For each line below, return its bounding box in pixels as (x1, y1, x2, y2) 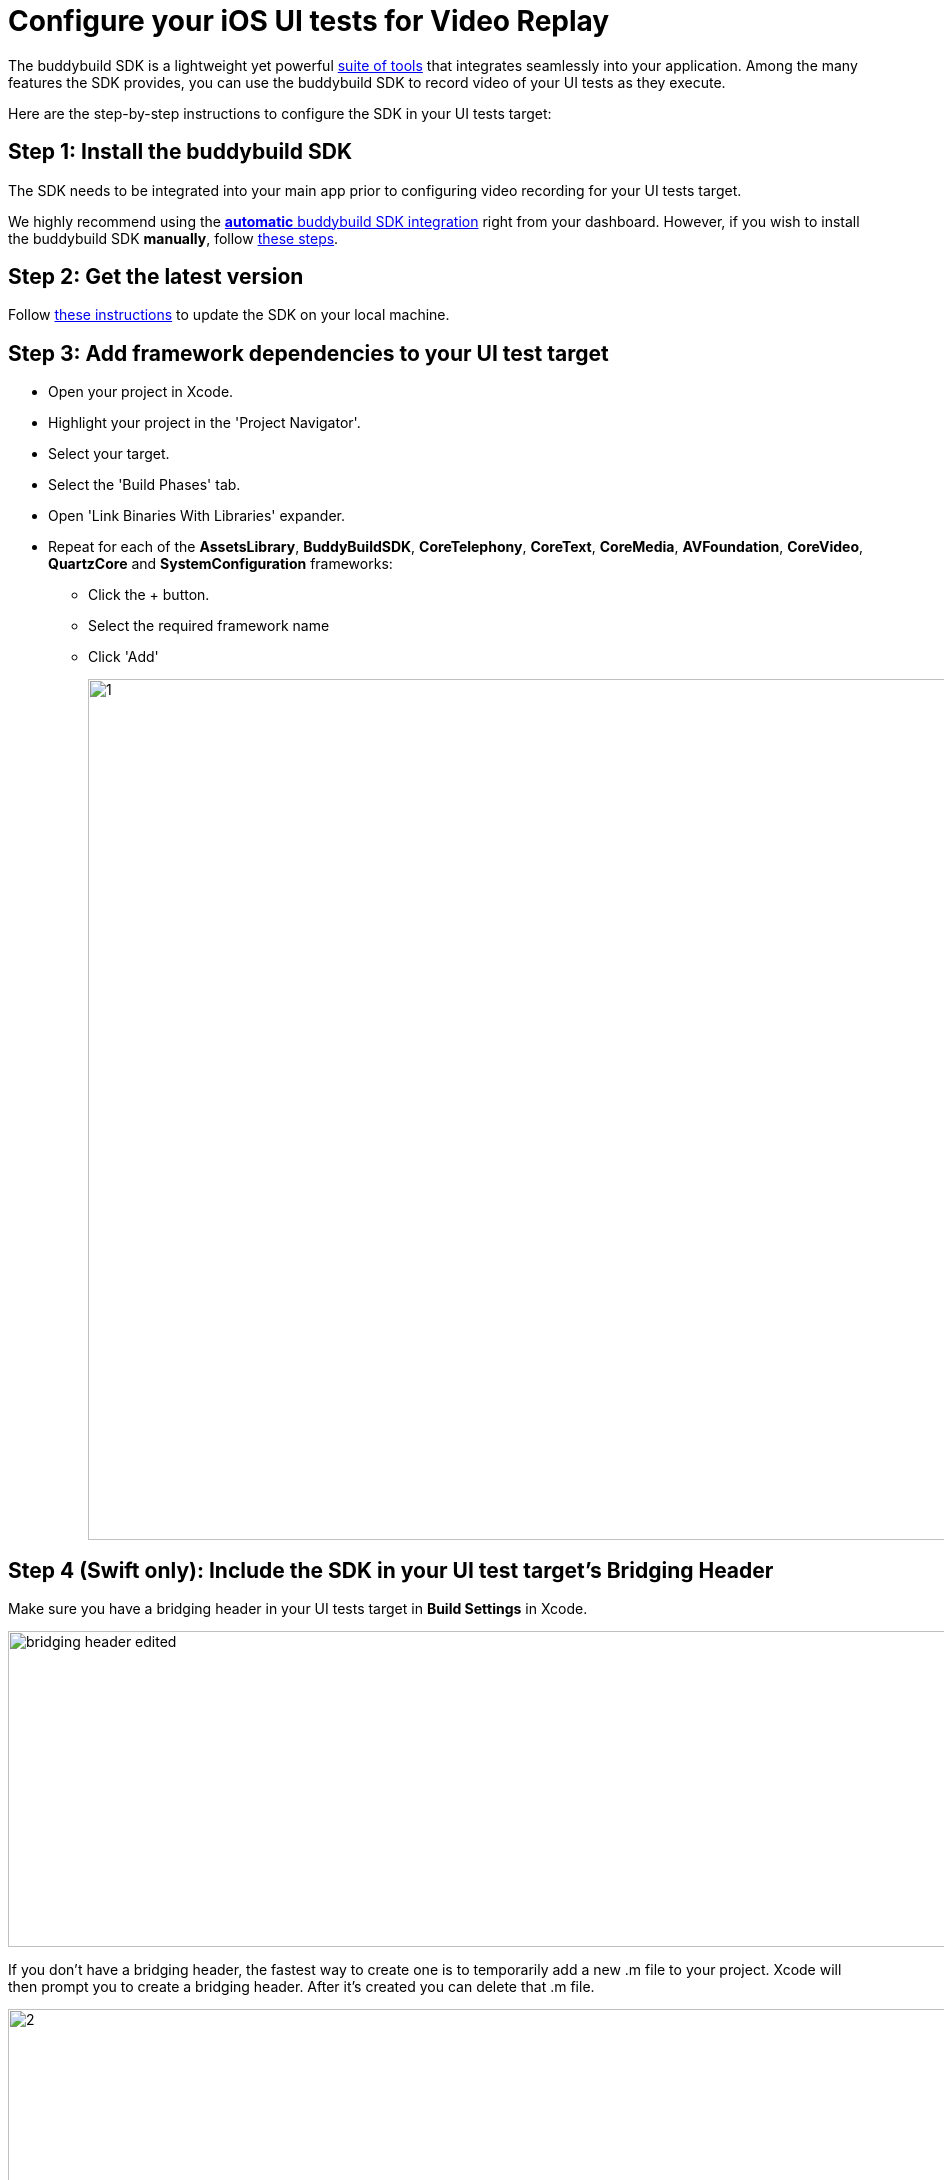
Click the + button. (88, 586, 210, 604)
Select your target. (48, 445, 170, 463)
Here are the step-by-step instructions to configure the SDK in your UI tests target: (8, 104, 552, 122)
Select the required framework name (88, 617, 330, 635)
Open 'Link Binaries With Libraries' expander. (48, 507, 345, 525)
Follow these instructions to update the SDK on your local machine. (8, 306, 450, 324)
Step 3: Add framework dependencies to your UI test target (8, 340, 609, 366)
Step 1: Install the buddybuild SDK (8, 139, 352, 165)
